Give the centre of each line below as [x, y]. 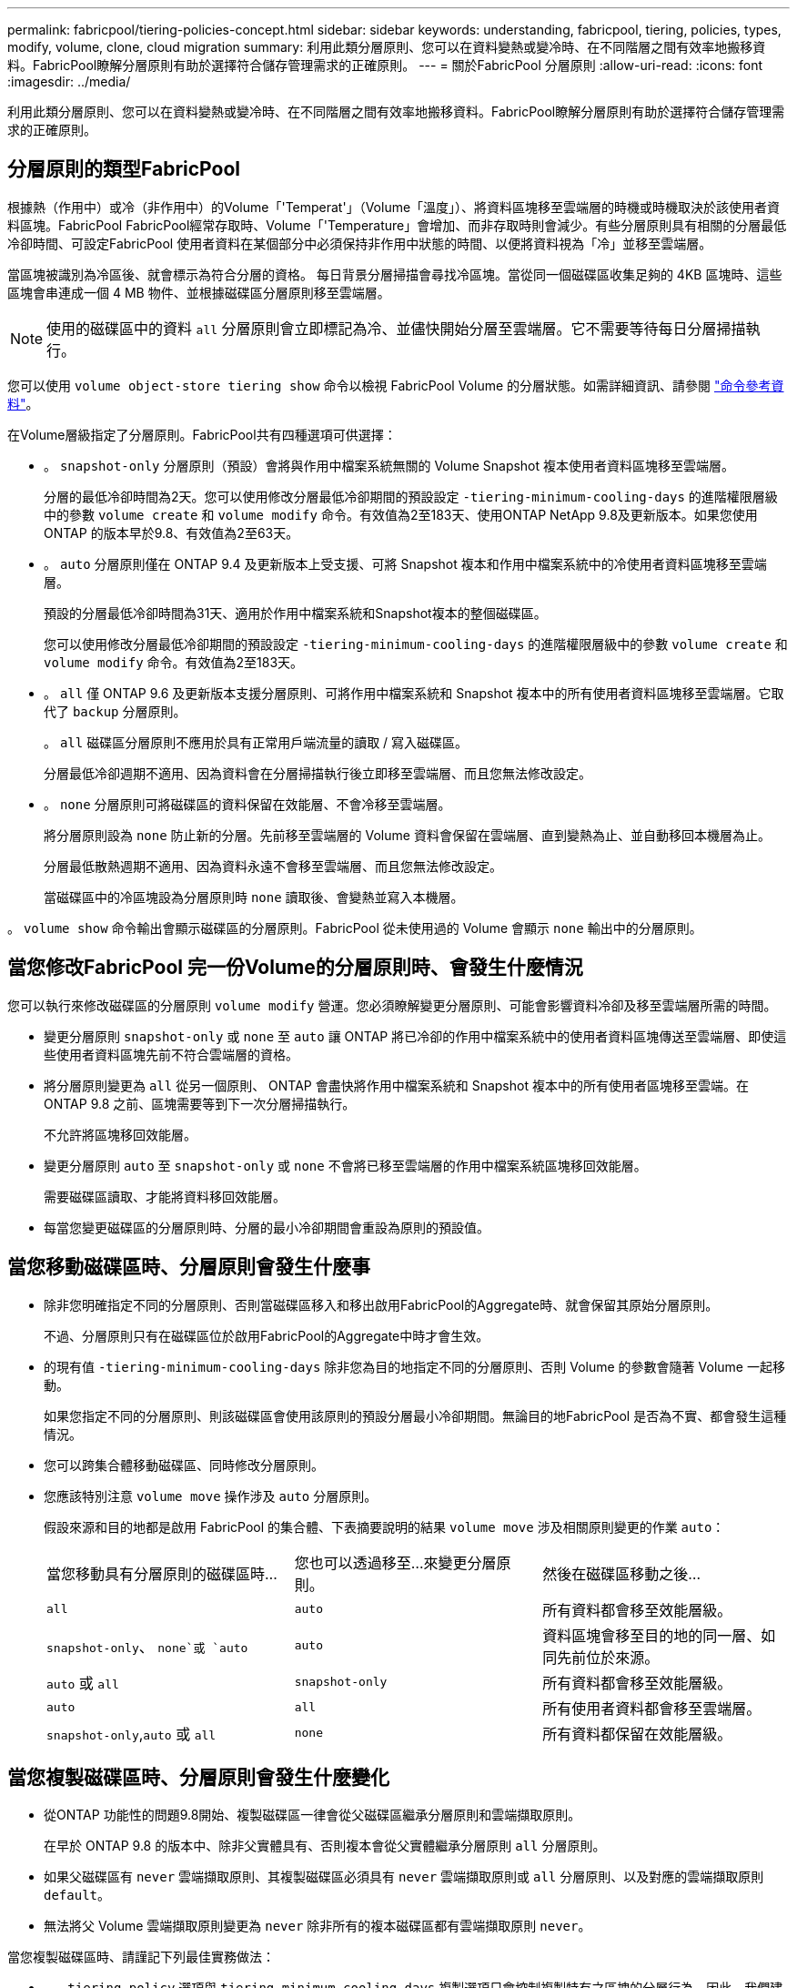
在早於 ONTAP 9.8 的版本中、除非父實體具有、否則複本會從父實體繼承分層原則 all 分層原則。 [325, 1846]
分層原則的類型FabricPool [124, 169]
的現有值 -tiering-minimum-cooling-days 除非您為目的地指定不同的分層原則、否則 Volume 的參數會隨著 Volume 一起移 [414, 1366]
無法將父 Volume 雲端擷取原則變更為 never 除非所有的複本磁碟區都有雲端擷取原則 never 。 [318, 1926]
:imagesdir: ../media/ [69, 81]
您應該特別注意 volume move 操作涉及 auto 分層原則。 [211, 1496]
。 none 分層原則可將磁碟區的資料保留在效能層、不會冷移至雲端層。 [247, 804]
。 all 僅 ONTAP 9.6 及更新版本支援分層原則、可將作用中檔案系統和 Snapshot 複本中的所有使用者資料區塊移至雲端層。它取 [414, 693]
